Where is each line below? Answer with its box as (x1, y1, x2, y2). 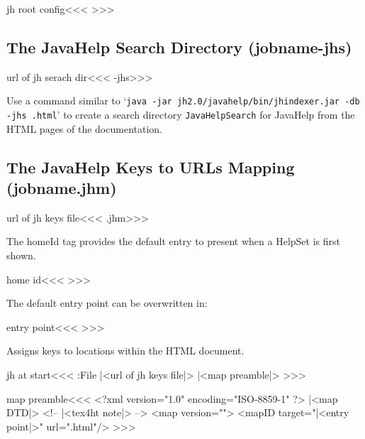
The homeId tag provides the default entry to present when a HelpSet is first (6, 234, 341, 249)
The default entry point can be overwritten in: (6, 296, 208, 310)
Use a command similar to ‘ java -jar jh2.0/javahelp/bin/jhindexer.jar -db (6, 93, 360, 108)
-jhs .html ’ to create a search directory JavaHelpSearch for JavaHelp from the (6, 107, 355, 122)
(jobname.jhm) (6, 177, 117, 199)
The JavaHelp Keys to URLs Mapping (6, 156, 295, 178)
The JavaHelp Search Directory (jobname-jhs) (6, 36, 352, 58)
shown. (6, 248, 36, 263)
